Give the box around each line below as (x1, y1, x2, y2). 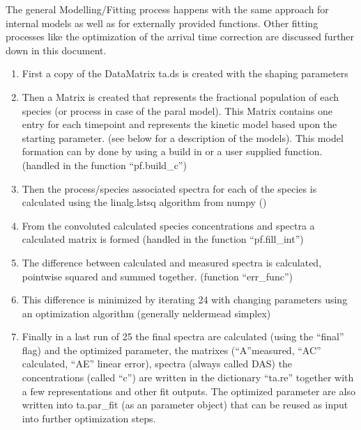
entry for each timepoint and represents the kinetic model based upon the (22, 117, 337, 132)
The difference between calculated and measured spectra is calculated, (22, 255, 322, 269)
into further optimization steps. (22, 411, 156, 425)
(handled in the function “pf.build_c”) (22, 157, 187, 172)
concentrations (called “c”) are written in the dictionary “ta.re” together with (22, 370, 354, 385)
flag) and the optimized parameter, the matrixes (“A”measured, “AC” (22, 342, 321, 357)
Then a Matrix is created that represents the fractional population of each (22, 89, 339, 104)
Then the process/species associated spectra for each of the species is (22, 181, 317, 196)
